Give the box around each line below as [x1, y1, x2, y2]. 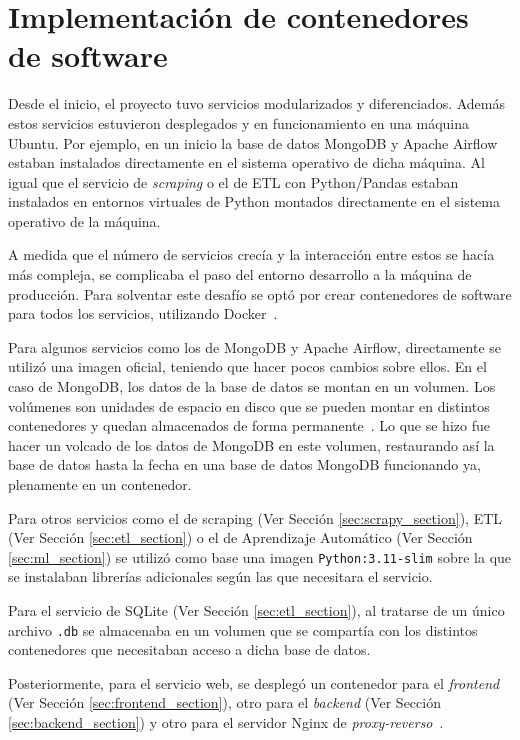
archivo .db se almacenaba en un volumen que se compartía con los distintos [8, 619, 478, 640]
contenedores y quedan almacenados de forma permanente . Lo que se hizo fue [8, 415, 490, 436]
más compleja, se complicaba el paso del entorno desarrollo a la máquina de [8, 264, 472, 285]
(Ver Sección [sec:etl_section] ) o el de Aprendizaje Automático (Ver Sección [8, 527, 473, 548]
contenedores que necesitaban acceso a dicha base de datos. [8, 639, 371, 660]
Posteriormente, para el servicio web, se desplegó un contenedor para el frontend [8, 672, 500, 693]
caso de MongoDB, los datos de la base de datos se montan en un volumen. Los [8, 376, 496, 397]
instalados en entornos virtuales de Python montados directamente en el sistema [8, 191, 500, 212]
